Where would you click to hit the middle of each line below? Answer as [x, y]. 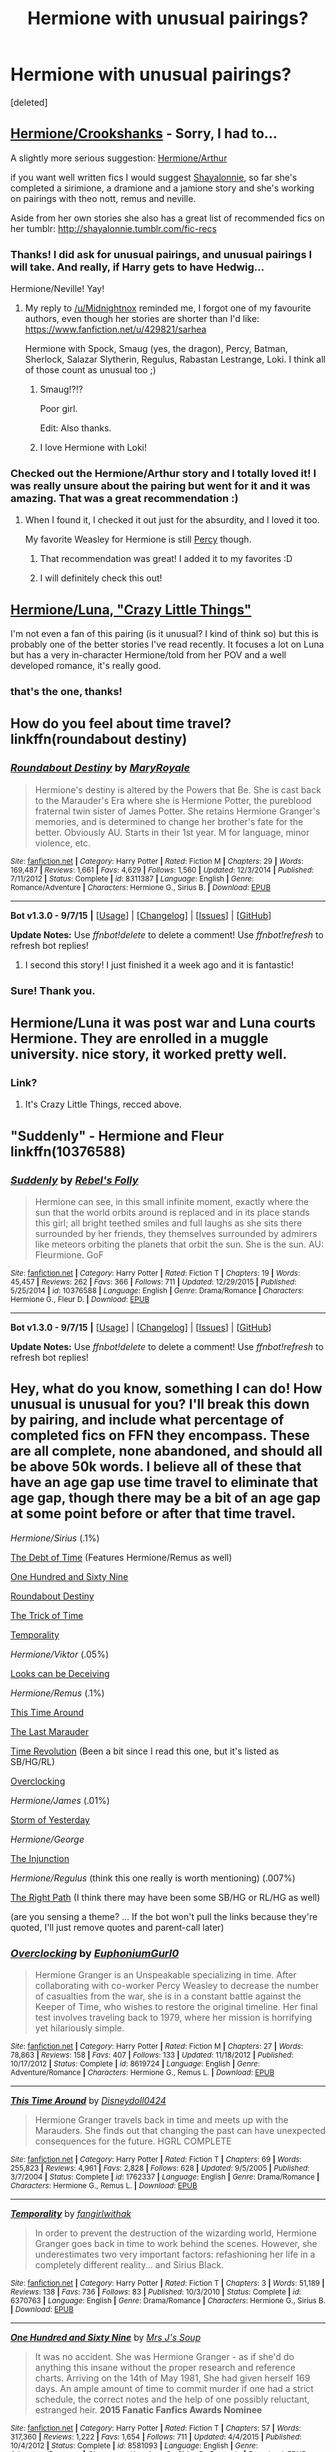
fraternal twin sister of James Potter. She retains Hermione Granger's [177, 811]
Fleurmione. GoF [69, 1255]
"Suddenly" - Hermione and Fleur [117, 1135]
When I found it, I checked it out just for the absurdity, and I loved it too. [172, 520]
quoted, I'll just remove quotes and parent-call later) [117, 1927]
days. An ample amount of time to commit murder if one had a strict [174, 2389]
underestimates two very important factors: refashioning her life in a [175, 2254]
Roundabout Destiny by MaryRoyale [100, 768]
